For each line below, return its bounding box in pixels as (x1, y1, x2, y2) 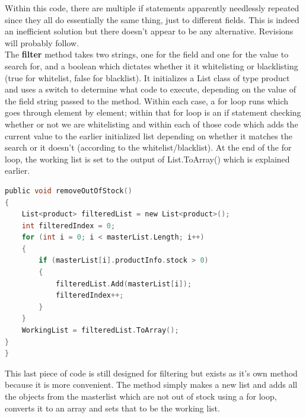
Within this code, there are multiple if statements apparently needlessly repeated (5, 2, 299, 14)
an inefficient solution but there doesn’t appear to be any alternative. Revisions (5, 25, 294, 37)
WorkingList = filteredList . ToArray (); (21, 326, 179, 335)
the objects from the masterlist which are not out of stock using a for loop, (5, 390, 277, 402)
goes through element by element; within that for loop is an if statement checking (5, 106, 301, 119)
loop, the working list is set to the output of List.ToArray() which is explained (5, 152, 290, 165)
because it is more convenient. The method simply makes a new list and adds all (5, 378, 298, 391)
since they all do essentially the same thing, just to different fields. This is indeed (5, 13, 299, 25)
